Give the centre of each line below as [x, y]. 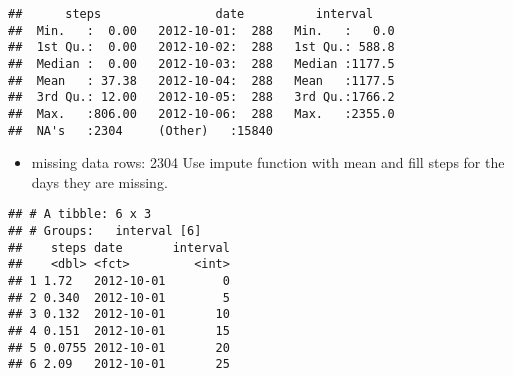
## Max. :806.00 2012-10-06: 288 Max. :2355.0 [201, 113]
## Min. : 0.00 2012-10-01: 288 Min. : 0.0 [201, 30]
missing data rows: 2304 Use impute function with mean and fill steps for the [268, 162]
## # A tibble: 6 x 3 [80, 214]
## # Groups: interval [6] [105, 231]
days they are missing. [99, 181]
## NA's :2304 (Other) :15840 [140, 130]
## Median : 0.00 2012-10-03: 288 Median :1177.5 [201, 63]
